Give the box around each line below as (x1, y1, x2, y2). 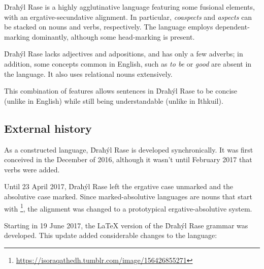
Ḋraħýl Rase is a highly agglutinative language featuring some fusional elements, (4, 2, 255, 12)
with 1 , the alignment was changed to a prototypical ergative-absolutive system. (4, 201, 252, 214)
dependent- (215, 21, 250, 32)
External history (4, 120, 92, 136)
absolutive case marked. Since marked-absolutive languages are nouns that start (4, 191, 253, 201)
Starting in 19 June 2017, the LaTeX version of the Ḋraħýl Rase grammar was (4, 220, 248, 230)
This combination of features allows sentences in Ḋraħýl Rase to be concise (4, 85, 238, 96)
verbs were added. (4, 164, 60, 174)
